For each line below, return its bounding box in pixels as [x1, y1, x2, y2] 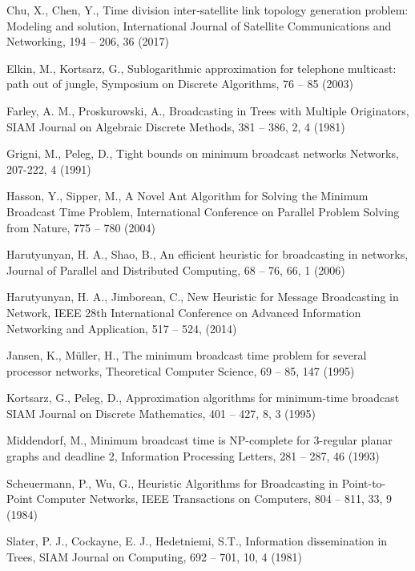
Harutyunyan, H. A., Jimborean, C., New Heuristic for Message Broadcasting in [6, 288, 399, 305]
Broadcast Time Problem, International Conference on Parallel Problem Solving [6, 203, 400, 219]
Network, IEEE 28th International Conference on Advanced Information [6, 304, 361, 320]
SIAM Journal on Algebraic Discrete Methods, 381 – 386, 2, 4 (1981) [6, 118, 345, 135]
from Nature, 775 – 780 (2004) [6, 219, 155, 235]
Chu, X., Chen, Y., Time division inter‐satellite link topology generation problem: [6, 2, 409, 18]
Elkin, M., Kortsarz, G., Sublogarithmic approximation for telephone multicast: [6, 59, 397, 76]
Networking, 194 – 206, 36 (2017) [6, 33, 170, 50]
